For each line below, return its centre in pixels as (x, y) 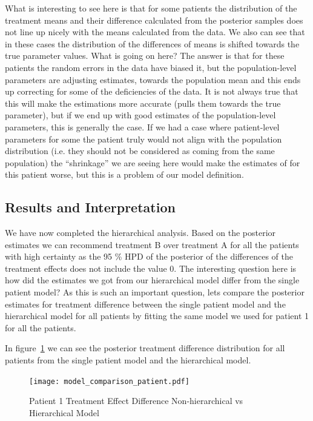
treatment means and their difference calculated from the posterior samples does (154, 20)
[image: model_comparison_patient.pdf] (109, 381)
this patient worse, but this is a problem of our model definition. (124, 174)
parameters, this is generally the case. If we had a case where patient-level (142, 126)
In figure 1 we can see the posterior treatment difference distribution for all (145, 348)
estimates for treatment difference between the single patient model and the (145, 304)
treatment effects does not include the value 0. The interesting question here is (151, 268)
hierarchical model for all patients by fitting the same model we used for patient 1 (157, 316)
